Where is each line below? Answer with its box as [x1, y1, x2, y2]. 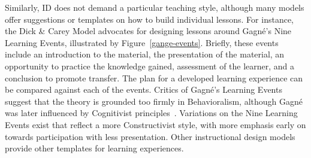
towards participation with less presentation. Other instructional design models [5, 130, 295, 142]
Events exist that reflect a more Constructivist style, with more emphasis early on [5, 118, 306, 130]
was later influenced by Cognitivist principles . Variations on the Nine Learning [5, 107, 298, 119]
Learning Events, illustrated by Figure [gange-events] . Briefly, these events [5, 36, 279, 48]
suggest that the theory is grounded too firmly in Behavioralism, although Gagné [5, 95, 303, 107]
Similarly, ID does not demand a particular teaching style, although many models [5, 1, 304, 13]
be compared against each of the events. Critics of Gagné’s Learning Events [5, 83, 282, 96]
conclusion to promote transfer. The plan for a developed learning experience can [5, 71, 303, 84]
